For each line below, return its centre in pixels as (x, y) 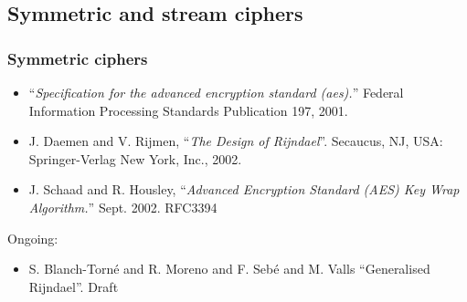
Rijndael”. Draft (74, 286)
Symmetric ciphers (78, 58)
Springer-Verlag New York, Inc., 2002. (135, 158)
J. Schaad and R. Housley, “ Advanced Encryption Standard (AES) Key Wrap (244, 189)
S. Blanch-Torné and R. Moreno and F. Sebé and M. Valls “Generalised (229, 269)
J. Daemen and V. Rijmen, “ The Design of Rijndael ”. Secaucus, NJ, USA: (236, 141)
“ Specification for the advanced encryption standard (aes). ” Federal (216, 92)
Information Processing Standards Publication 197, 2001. (188, 110)
